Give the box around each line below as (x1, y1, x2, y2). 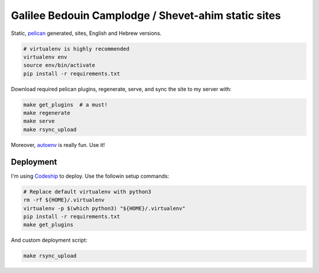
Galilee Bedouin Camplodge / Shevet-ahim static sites (11, 9, 281, 22)
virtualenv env (23, 53, 67, 60)
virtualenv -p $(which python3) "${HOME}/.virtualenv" (23, 205, 185, 211)
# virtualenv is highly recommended (23, 45, 130, 52)
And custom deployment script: (11, 237, 88, 244)
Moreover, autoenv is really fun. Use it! (11, 141, 105, 148)
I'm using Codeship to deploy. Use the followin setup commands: (11, 172, 170, 179)
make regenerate (23, 110, 71, 117)
